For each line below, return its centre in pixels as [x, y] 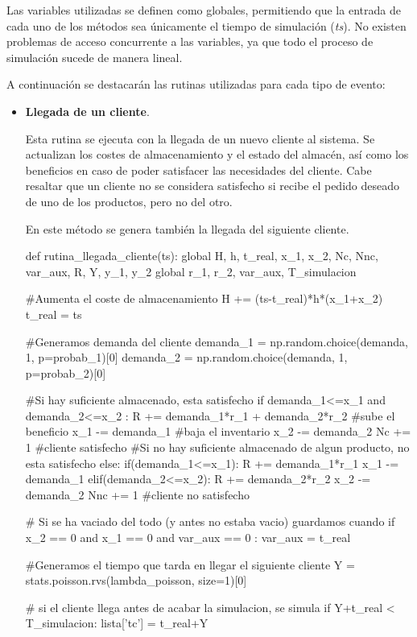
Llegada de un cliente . [87, 111]
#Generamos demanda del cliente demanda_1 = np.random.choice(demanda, [217, 341]
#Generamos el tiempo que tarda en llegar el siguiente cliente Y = [190, 564]
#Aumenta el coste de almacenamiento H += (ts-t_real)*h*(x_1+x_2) [204, 298]
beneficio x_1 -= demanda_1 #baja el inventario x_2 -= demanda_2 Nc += [218, 431]
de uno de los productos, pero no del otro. [129, 201]
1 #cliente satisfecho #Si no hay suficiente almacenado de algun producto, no [217, 447]
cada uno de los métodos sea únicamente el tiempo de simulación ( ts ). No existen [206, 25]
